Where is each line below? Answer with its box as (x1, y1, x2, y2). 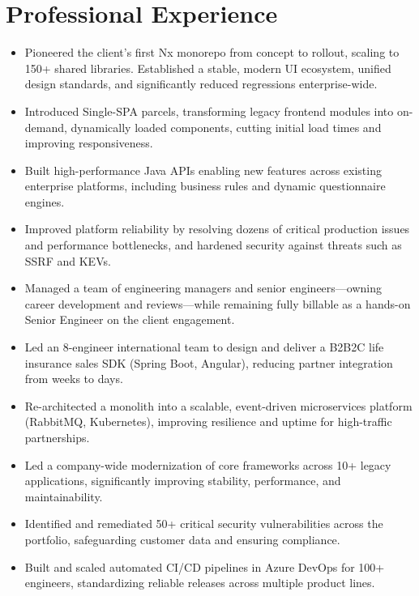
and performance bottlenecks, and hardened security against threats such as (24, 236, 402, 253)
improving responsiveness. (24, 134, 153, 151)
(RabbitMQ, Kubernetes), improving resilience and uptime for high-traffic (24, 413, 392, 430)
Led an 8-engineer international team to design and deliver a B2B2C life (24, 338, 384, 355)
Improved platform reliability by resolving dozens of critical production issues (24, 220, 410, 237)
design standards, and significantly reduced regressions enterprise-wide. (24, 75, 378, 92)
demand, (24, 118, 67, 135)
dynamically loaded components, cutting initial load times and (71, 118, 382, 135)
